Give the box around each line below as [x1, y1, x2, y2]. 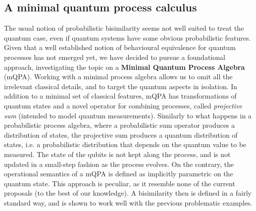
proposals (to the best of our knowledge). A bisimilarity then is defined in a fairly [4, 188, 252, 198]
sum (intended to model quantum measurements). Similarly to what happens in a [4, 110, 252, 120]
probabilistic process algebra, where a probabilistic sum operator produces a [4, 120, 235, 130]
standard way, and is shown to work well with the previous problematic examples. [4, 197, 253, 208]
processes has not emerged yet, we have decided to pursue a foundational [4, 52, 225, 62]
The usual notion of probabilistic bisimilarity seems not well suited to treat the [4, 23, 244, 33]
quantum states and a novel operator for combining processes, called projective [4, 100, 243, 110]
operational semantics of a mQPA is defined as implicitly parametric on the [4, 168, 233, 179]
